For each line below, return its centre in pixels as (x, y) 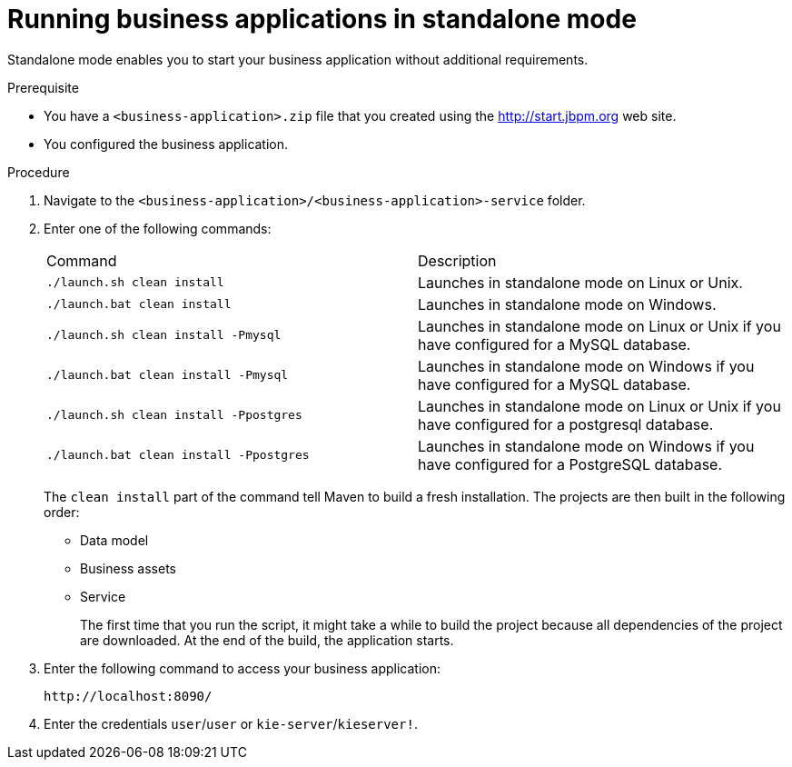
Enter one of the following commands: (158, 228)
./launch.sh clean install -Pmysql (164, 335)
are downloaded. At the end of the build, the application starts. (267, 640)
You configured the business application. (166, 144)
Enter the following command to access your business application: (242, 668)
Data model (114, 540)
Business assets (129, 568)
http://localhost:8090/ (128, 696)
